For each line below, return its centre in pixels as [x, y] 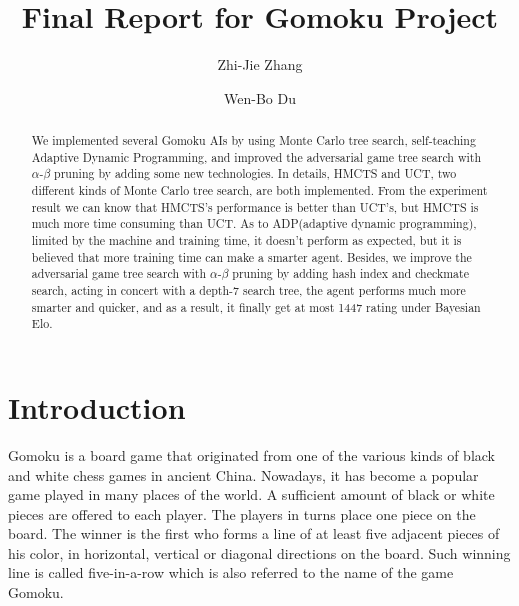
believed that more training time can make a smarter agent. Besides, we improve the [251, 256]
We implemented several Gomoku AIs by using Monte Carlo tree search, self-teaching [253, 140]
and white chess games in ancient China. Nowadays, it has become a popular [243, 474]
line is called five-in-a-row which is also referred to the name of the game [231, 572]
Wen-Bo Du [260, 97]
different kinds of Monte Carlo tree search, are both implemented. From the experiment [259, 190]
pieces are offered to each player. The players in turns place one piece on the [242, 513]
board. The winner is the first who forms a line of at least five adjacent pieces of [254, 533]
